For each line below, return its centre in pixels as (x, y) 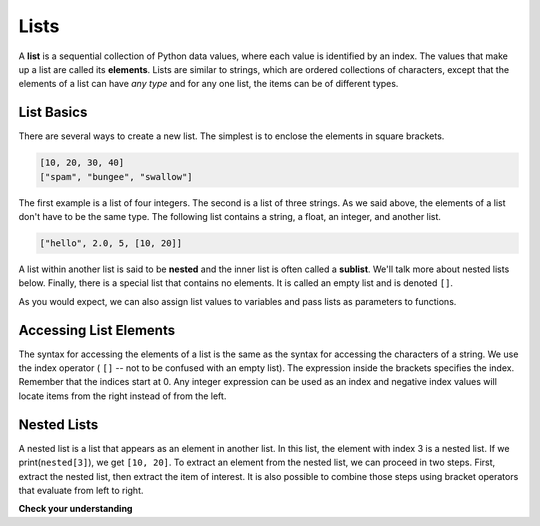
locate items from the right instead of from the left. (122, 396)
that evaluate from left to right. (81, 490)
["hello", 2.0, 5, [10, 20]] (111, 243)
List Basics (53, 112)
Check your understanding (75, 509)
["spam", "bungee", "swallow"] (116, 176)
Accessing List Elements (96, 330)
